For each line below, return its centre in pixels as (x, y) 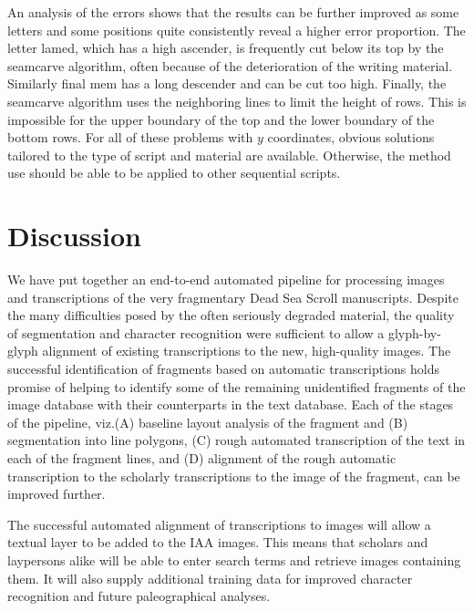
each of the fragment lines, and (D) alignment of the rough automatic (202, 458)
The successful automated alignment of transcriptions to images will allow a (219, 524)
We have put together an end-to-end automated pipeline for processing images (226, 280)
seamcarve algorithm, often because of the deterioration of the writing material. (230, 65)
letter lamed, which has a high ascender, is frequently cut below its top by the (226, 48)
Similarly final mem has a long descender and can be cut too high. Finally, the (227, 83)
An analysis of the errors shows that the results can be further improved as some (233, 12)
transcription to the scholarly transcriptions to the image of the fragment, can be (234, 476)
